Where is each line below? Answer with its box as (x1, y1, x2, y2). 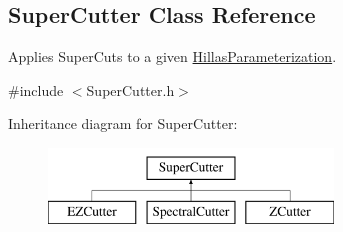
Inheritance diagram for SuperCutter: (8, 113, 238, 134)
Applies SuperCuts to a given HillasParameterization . (8, 46, 337, 67)
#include (8, 79, 64, 100)
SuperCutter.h (86, 79, 175, 100)
